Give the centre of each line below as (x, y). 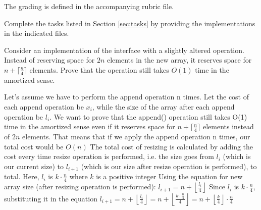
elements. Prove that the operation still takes (99, 69)
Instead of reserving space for (49, 60)
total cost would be (34, 146)
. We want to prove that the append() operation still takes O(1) (148, 116)
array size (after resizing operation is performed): (80, 187)
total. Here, (22, 176)
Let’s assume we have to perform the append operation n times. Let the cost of (127, 97)
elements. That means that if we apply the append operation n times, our (136, 136)
